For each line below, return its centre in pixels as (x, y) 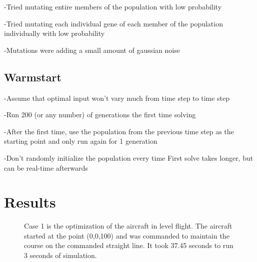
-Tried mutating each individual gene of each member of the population (113, 23)
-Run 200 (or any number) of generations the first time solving (100, 115)
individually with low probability (54, 33)
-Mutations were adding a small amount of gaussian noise (92, 50)
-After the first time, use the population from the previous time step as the (119, 131)
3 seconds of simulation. (60, 255)
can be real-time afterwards (46, 167)
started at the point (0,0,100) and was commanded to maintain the (127, 235)
